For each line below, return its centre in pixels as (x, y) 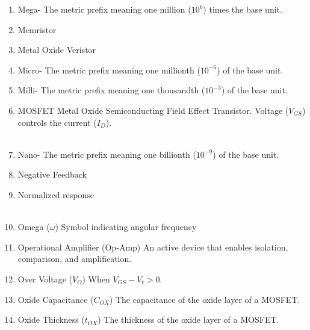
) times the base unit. (243, 9)
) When (96, 279)
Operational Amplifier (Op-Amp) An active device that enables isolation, (153, 247)
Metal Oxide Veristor (57, 50)
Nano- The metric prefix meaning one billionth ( (107, 154)
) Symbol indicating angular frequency (126, 227)
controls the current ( (57, 122)
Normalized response (56, 194)
